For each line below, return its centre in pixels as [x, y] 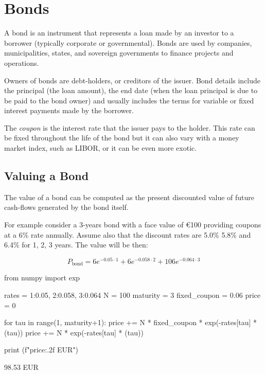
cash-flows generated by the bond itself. [66, 207]
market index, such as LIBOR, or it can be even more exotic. [101, 148]
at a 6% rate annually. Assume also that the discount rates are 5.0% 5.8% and [128, 234]
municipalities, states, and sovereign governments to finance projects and [119, 53]
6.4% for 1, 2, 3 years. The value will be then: [76, 245]
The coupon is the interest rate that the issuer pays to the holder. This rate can [130, 127]
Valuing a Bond [47, 176]
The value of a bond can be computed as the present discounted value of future [129, 197]
